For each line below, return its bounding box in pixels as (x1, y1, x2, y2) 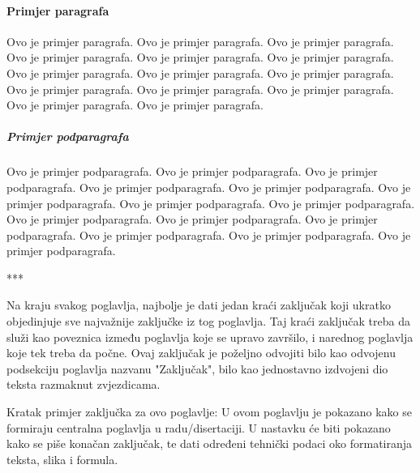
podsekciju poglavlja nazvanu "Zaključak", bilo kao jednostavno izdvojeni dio (6, 360, 388, 377)
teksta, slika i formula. (6, 450, 118, 467)
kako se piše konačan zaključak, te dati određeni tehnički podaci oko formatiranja (6, 435, 413, 452)
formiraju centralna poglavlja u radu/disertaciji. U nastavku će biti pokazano (6, 419, 391, 436)
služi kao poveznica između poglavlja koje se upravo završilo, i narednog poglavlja (6, 328, 414, 345)
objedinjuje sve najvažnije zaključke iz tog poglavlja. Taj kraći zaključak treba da (6, 313, 410, 330)
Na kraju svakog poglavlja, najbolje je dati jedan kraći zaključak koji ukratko (6, 296, 391, 313)
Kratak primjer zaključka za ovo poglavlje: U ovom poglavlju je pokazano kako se (6, 403, 412, 420)
